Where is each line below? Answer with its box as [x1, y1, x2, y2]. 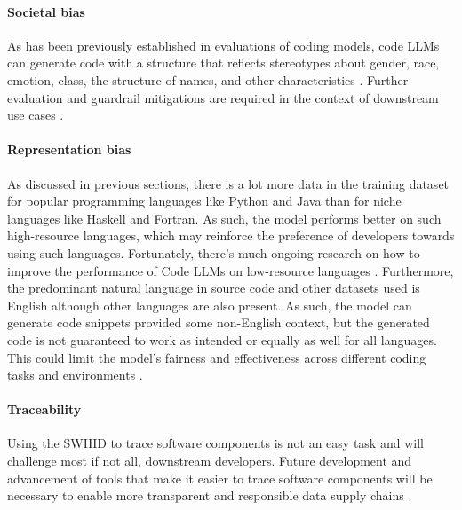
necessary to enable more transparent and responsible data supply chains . [7, 486, 412, 505]
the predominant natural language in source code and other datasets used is [7, 279, 420, 297]
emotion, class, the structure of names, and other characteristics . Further [7, 70, 409, 89]
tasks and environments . [7, 365, 143, 384]
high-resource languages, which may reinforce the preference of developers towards [7, 226, 455, 245]
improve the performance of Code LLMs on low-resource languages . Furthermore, [7, 261, 454, 279]
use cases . [7, 106, 64, 124]
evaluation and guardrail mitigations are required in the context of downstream [7, 88, 439, 106]
